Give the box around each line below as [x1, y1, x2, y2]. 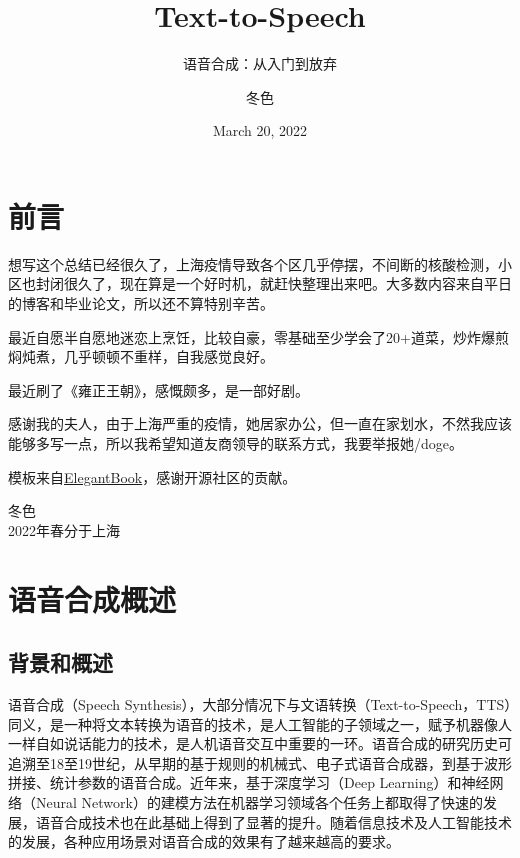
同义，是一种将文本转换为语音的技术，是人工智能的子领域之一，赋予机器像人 [8, 713, 512, 734]
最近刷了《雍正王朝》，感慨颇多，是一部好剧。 [8, 379, 309, 400]
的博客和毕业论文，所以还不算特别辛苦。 [8, 293, 274, 314]
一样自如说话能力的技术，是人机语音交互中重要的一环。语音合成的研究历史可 [8, 733, 512, 754]
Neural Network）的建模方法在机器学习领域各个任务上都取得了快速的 [35, 791, 483, 812]
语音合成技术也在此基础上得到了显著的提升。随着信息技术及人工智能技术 [35, 811, 512, 832]
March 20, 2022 [212, 120, 308, 141]
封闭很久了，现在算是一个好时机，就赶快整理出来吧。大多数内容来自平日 [35, 273, 512, 294]
